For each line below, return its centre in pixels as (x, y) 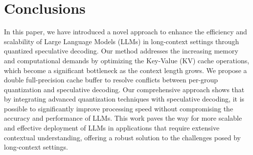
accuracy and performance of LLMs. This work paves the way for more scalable (123, 118)
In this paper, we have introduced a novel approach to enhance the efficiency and (126, 32)
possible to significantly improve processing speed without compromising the (119, 108)
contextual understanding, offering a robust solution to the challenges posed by (122, 137)
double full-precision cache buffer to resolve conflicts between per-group (111, 80)
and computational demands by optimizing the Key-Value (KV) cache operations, (127, 60)
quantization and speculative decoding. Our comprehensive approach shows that (124, 89)
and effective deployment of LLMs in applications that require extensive (112, 128)
